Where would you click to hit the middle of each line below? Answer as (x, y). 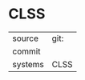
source (25, 38)
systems (28, 64)
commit (26, 51)
